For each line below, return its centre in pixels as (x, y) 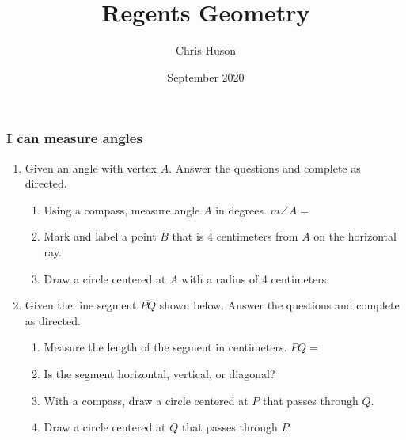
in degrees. (241, 209)
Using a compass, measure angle (122, 209)
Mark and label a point (100, 236)
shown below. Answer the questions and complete (279, 305)
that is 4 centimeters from (235, 236)
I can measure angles (74, 138)
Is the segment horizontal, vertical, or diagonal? (159, 373)
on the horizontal (355, 236)
